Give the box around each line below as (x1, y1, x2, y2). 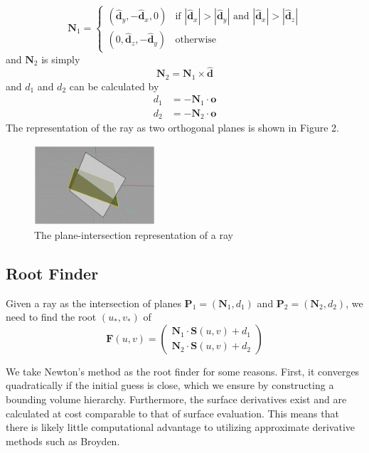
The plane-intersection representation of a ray (34, 227, 233, 242)
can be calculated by (69, 78, 159, 93)
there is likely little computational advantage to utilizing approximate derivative (6, 420, 355, 435)
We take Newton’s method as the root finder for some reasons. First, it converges (6, 363, 360, 378)
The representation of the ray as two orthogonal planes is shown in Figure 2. (6, 120, 339, 135)
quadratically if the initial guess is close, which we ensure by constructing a (6, 378, 334, 393)
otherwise (175, 35, 217, 46)
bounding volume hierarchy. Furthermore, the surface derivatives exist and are (6, 391, 347, 406)
